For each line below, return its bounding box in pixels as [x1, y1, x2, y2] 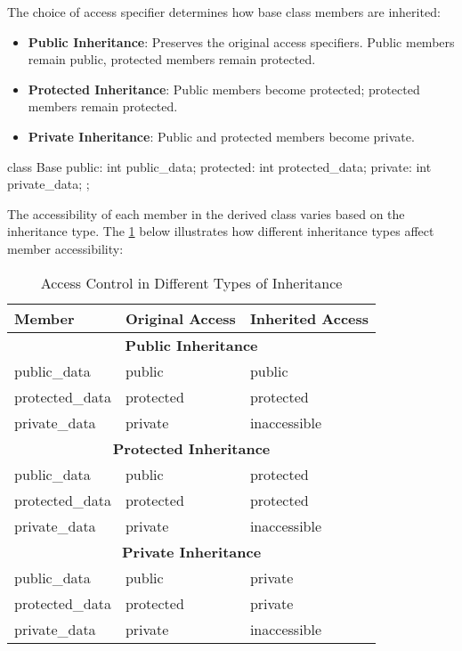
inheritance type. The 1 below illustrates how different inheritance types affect [7, 222, 434, 240]
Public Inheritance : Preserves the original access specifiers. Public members [28, 32, 455, 51]
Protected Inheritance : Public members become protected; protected [28, 79, 420, 98]
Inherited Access [249, 307, 369, 329]
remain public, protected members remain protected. [28, 50, 316, 69]
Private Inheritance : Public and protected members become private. [28, 126, 415, 145]
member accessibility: [7, 239, 124, 257]
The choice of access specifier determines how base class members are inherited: [7, 3, 441, 20]
